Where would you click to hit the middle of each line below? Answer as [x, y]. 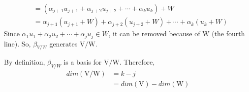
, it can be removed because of [154, 34]
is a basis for [83, 62]
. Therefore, [137, 62]
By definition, [25, 62]
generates [63, 43]
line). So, [17, 43]
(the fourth [228, 34]
